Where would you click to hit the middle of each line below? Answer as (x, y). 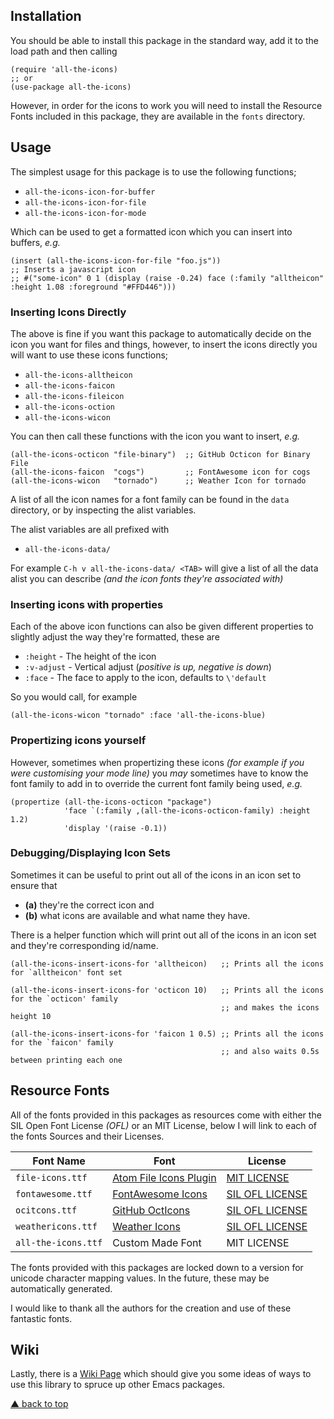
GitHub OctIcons (151, 1210)
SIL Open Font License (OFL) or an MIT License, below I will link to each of (164, 1125)
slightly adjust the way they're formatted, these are (115, 637)
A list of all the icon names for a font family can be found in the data (150, 499)
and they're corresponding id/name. (84, 945)
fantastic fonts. (41, 1318)
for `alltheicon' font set (66, 972)
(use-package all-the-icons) (71, 87)
